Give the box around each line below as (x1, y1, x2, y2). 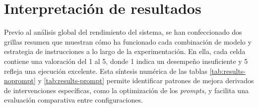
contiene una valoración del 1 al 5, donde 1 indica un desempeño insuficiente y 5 (4, 55, 248, 66)
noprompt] (4, 75, 36, 86)
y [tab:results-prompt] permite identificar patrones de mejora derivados (38, 75, 254, 86)
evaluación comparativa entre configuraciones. (4, 95, 143, 105)
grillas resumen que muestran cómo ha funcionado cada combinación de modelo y (4, 36, 252, 47)
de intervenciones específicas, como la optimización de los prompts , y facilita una (4, 85, 249, 95)
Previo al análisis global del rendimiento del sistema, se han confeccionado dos (4, 27, 242, 37)
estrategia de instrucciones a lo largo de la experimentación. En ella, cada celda (4, 46, 246, 56)
